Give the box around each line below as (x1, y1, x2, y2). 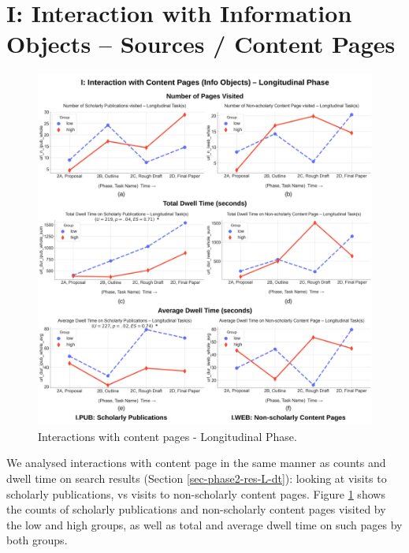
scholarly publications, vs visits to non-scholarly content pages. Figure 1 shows (6, 485, 385, 502)
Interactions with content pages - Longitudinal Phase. (38, 428, 297, 444)
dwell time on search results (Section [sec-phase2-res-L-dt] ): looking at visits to (6, 469, 387, 486)
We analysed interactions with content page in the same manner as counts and (6, 454, 386, 471)
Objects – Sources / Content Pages (6, 28, 396, 60)
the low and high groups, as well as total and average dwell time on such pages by (6, 516, 403, 532)
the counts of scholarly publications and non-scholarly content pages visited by (6, 501, 386, 518)
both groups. (6, 532, 68, 548)
